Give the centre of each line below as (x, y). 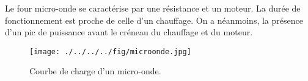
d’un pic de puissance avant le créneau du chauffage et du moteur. (129, 32)
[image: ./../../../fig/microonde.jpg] (110, 51)
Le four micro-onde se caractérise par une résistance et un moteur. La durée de (153, 8)
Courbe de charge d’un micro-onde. (95, 71)
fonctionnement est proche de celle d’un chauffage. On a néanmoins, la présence (154, 20)
